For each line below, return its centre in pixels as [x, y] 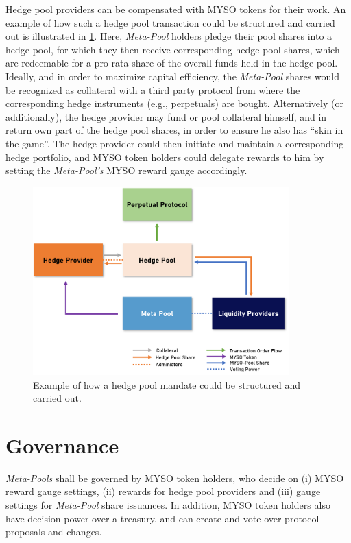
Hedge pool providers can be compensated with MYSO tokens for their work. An [176, 9]
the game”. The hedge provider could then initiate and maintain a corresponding [175, 143]
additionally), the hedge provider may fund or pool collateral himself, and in [166, 116]
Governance [62, 445]
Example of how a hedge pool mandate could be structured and [167, 384]
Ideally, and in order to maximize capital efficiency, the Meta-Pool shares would [173, 76]
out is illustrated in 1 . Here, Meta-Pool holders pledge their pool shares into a [169, 36]
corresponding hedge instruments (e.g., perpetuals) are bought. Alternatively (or [174, 103]
